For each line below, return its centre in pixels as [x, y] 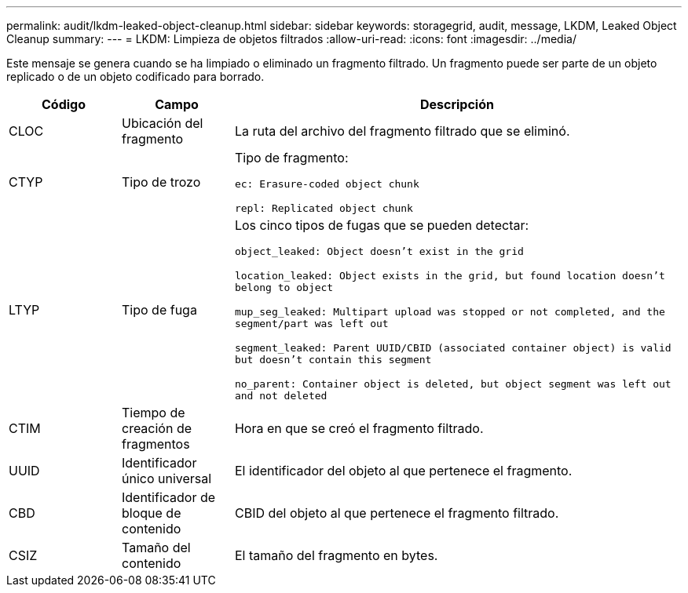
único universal [167, 478]
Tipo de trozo [161, 182]
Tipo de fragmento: [291, 158]
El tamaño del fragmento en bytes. [336, 555]
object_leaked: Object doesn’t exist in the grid [379, 251]
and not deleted [281, 396]
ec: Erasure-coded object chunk [327, 184]
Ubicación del [162, 123]
